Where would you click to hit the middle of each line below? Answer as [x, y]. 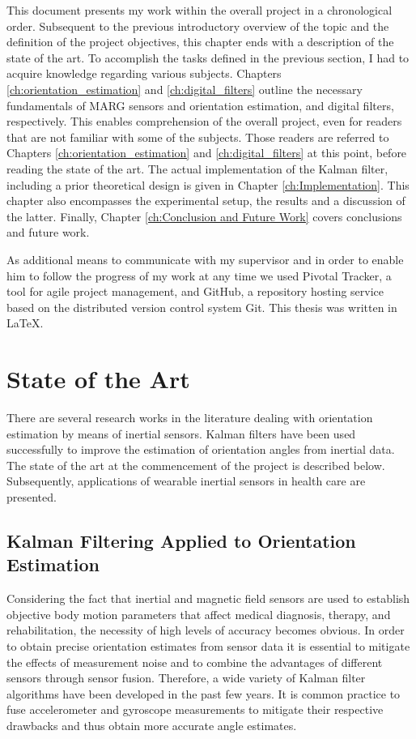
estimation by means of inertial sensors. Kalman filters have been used [181, 433]
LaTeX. [25, 323]
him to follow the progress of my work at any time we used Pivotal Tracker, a [199, 275]
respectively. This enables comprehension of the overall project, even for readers [204, 121]
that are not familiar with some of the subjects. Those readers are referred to [198, 137]
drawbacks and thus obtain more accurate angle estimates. [152, 725]
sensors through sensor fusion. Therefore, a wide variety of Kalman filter [186, 678]
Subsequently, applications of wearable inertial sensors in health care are [186, 481]
